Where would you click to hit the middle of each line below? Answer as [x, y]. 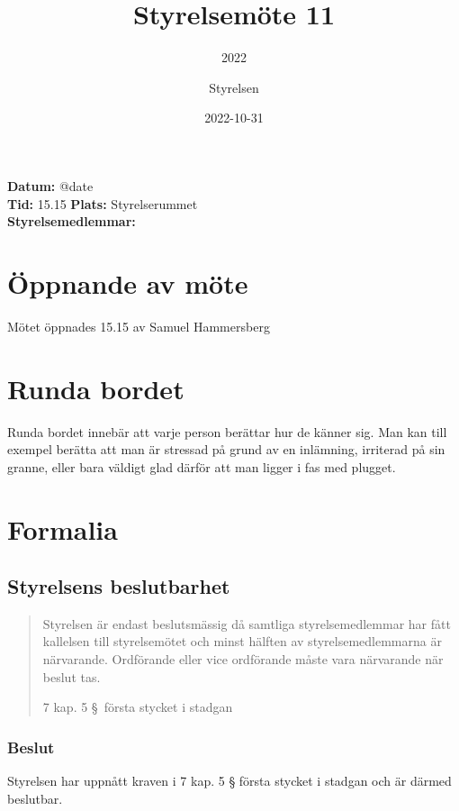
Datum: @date [50, 185]
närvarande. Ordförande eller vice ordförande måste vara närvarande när [243, 659]
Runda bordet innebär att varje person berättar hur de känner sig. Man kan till [227, 431]
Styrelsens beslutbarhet [119, 586]
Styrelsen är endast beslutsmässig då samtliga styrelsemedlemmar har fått [247, 623]
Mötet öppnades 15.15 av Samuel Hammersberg [139, 326]
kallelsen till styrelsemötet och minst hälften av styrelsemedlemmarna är [242, 641]
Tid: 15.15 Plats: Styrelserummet [103, 203]
